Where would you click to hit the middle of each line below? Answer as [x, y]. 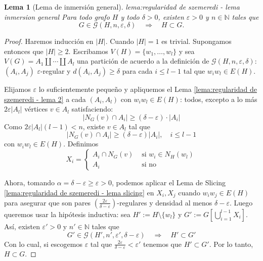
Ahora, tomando [30, 182]
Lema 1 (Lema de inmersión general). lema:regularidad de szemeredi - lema [122, 7]
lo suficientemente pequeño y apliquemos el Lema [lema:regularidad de [148, 89]
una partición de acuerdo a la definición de [143, 61]
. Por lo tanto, [231, 244]
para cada [137, 70]
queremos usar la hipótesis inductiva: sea [67, 214]
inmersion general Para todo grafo [57, 16]
